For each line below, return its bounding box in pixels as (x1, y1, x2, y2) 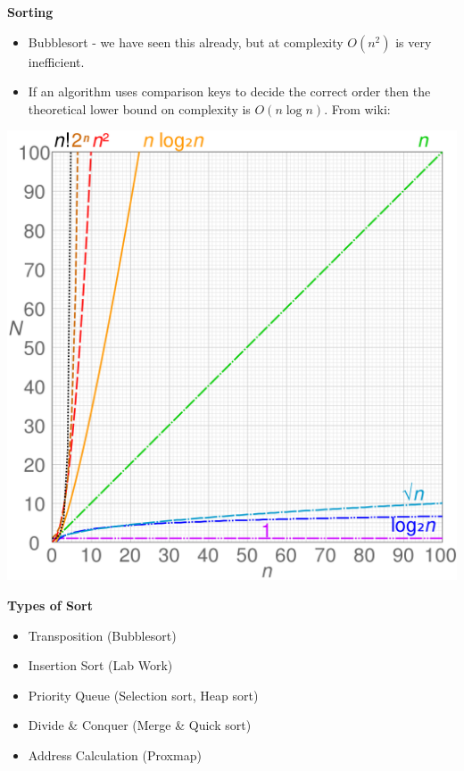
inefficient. (28, 52, 85, 70)
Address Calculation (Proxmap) (28, 745, 202, 764)
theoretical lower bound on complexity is (28, 99, 251, 118)
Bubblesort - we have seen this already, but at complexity (28, 32, 344, 51)
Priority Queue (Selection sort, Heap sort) (28, 685, 259, 704)
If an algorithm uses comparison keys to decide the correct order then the (28, 82, 431, 101)
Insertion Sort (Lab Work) (28, 656, 173, 675)
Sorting (7, 3, 54, 21)
